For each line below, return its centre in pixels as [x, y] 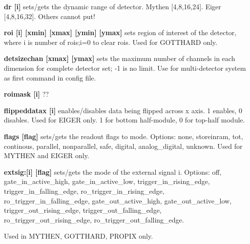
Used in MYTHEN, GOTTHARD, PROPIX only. [79, 236]
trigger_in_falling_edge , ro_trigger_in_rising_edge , [84, 191]
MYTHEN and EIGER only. [47, 155]
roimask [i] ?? [26, 94]
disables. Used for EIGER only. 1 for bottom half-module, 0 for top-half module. [125, 120]
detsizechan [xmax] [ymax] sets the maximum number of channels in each [120, 58]
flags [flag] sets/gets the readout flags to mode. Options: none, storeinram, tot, [124, 136]
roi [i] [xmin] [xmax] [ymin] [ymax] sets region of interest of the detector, [120, 32]
